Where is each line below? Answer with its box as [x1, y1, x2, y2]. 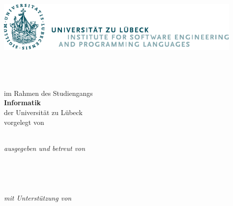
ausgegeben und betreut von [4, 143, 86, 153]
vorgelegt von [4, 117, 44, 127]
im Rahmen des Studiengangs [4, 88, 93, 98]
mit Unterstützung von [4, 192, 72, 203]
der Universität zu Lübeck [4, 107, 83, 118]
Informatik [4, 97, 41, 108]
